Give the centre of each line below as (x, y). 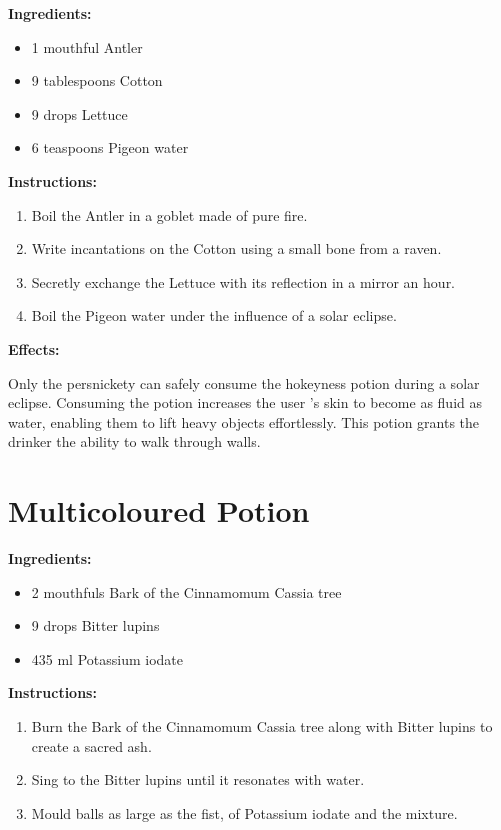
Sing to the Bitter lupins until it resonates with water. (198, 779)
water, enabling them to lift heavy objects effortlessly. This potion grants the (244, 421)
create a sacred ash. (91, 745)
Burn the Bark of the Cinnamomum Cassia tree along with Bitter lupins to (262, 726)
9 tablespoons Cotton (97, 80)
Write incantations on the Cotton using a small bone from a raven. (236, 248)
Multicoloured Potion (159, 510)
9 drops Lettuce (79, 113)
